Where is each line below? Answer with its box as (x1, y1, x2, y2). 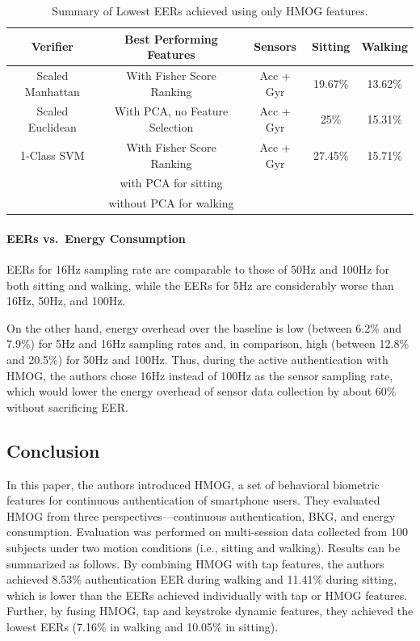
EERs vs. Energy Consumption (6, 229, 186, 246)
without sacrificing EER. (6, 398, 128, 415)
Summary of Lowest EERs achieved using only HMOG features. (52, 2, 368, 19)
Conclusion (6, 438, 100, 463)
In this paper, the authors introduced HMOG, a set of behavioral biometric (6, 476, 380, 492)
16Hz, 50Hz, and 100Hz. (6, 292, 126, 309)
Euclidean (27, 119, 77, 136)
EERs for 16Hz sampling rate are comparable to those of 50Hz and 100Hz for (6, 261, 389, 278)
